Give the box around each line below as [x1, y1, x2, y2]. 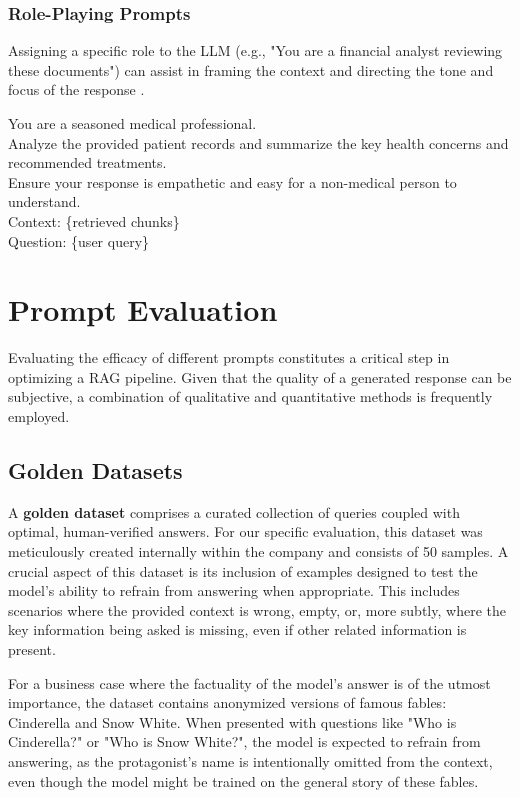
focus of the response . [8, 79, 145, 100]
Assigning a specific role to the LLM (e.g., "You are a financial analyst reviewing [8, 40, 503, 61]
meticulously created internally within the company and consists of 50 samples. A [8, 541, 509, 562]
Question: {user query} [8, 230, 150, 251]
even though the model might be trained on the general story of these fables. [8, 770, 479, 791]
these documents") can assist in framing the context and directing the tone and [8, 59, 494, 80]
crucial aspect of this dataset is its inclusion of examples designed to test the [8, 560, 478, 581]
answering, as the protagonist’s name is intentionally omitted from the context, [8, 750, 493, 771]
